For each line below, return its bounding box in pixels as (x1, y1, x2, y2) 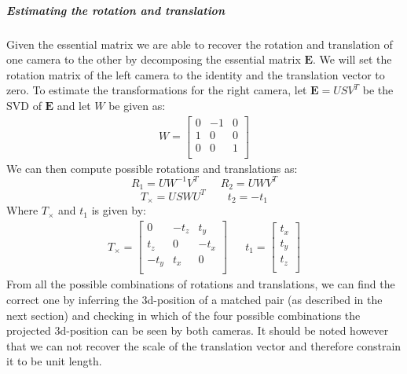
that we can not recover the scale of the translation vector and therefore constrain (6, 337, 401, 354)
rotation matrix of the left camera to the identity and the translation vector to (6, 66, 385, 82)
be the (362, 82, 394, 98)
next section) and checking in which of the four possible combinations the (6, 306, 361, 323)
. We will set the (313, 51, 392, 68)
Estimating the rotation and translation (6, 2, 225, 18)
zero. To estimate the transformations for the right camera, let (6, 82, 307, 98)
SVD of (6, 97, 42, 113)
